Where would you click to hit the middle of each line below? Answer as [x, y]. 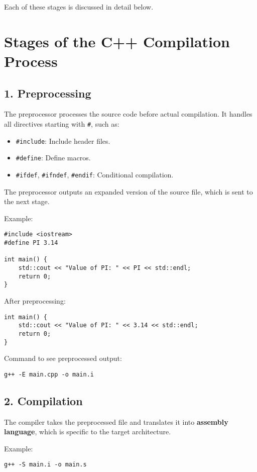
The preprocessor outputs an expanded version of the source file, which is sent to [128, 191]
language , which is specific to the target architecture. [88, 432]
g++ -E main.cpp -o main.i [49, 374]
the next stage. [27, 201]
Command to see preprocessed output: [63, 358]
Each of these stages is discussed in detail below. [79, 7]
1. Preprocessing [48, 93]
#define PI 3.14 [31, 243]
